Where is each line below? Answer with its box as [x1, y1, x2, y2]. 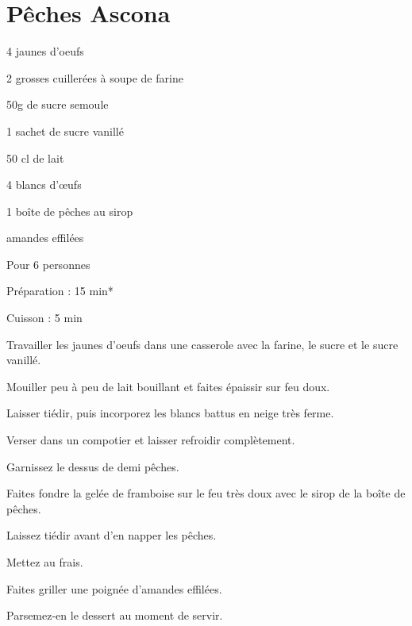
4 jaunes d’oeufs [6, 43, 84, 60]
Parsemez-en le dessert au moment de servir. [6, 607, 223, 624]
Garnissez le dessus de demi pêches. [6, 458, 179, 474]
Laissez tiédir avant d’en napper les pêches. [6, 527, 217, 543]
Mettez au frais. [6, 554, 83, 570]
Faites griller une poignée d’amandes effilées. [6, 580, 222, 597]
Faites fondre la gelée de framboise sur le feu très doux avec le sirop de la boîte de [6, 485, 406, 501]
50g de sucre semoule [6, 96, 109, 113]
